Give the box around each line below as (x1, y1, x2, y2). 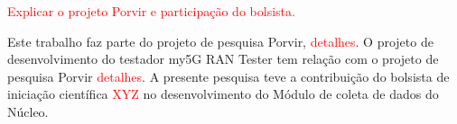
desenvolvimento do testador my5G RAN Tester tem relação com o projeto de (7, 49, 439, 68)
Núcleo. (7, 102, 49, 120)
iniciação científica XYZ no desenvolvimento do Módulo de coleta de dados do (7, 84, 439, 103)
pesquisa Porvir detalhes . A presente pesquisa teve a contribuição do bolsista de (7, 66, 450, 85)
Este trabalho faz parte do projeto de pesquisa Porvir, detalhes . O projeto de (7, 31, 434, 50)
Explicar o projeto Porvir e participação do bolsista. (7, 2, 295, 20)
